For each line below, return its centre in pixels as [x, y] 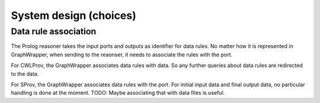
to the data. [25, 73]
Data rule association [54, 31]
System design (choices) [73, 15]
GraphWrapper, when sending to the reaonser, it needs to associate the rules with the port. [122, 54]
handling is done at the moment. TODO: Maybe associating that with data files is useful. [118, 93]
